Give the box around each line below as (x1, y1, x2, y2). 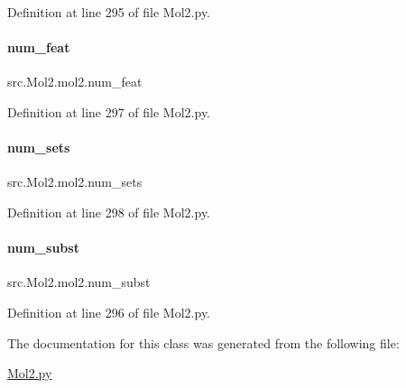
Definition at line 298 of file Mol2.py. (7, 202, 211, 221)
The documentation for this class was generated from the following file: (7, 333, 400, 352)
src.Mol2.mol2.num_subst (7, 273, 151, 291)
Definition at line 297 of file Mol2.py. (7, 102, 211, 121)
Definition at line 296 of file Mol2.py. (7, 302, 211, 321)
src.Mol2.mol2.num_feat (7, 72, 143, 91)
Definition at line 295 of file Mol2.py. (7, 3, 211, 21)
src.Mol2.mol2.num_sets (7, 172, 143, 191)
